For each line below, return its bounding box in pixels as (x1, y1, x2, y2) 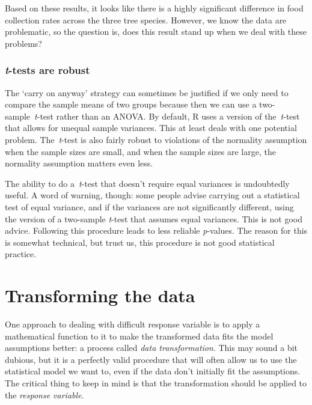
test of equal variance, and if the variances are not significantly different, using (5, 200, 294, 213)
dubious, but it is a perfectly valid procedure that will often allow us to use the (5, 353, 297, 365)
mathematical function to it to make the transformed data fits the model (5, 329, 274, 342)
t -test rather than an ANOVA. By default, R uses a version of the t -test (34, 109, 300, 122)
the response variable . (5, 388, 84, 401)
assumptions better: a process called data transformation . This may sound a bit (5, 341, 298, 354)
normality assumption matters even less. (5, 157, 153, 169)
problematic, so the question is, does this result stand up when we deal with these (5, 25, 307, 38)
